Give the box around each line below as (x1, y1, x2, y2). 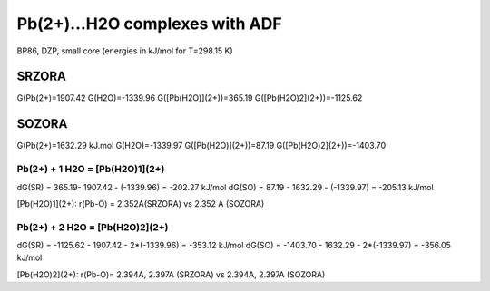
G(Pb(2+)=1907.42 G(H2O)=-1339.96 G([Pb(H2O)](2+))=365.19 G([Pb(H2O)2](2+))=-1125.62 (16, 92, 363, 103)
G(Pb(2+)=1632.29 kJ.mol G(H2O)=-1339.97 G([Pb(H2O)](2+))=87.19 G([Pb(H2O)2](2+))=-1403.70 (16, 141, 387, 151)
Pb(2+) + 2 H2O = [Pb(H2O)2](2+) (16, 220, 169, 233)
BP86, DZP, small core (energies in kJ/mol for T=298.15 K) (16, 45, 233, 56)
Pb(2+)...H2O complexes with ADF (16, 14, 282, 34)
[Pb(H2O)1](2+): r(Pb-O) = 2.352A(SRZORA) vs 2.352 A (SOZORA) (16, 198, 265, 209)
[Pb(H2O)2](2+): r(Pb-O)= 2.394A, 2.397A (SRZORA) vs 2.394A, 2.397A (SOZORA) (16, 268, 326, 280)
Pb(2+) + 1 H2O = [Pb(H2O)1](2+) (16, 163, 165, 176)
